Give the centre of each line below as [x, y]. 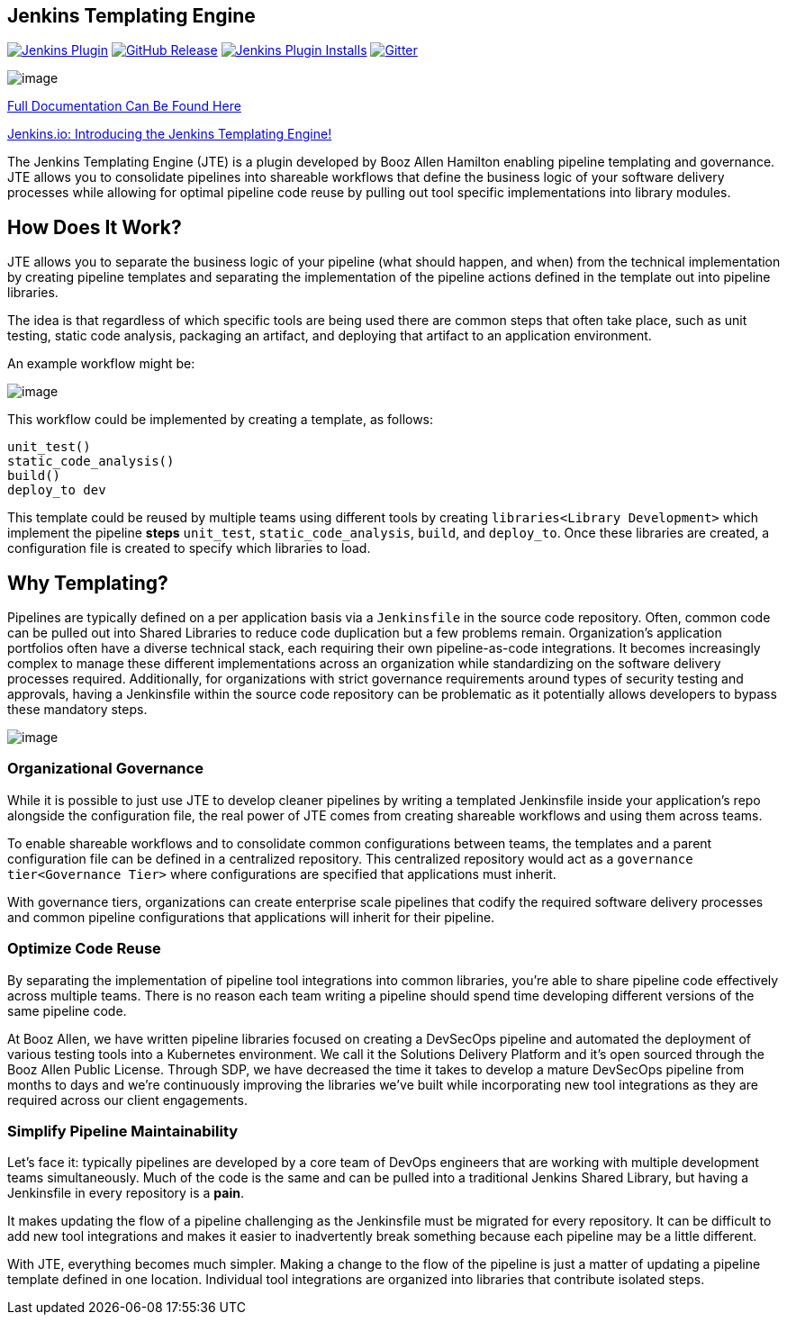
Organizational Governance [105, 769]
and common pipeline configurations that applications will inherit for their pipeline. [251, 917]
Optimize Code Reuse [84, 949]
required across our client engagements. [127, 1100]
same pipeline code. [67, 1010]
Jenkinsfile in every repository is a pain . [126, 1193]
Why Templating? [88, 583]
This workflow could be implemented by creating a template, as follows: [221, 420]
